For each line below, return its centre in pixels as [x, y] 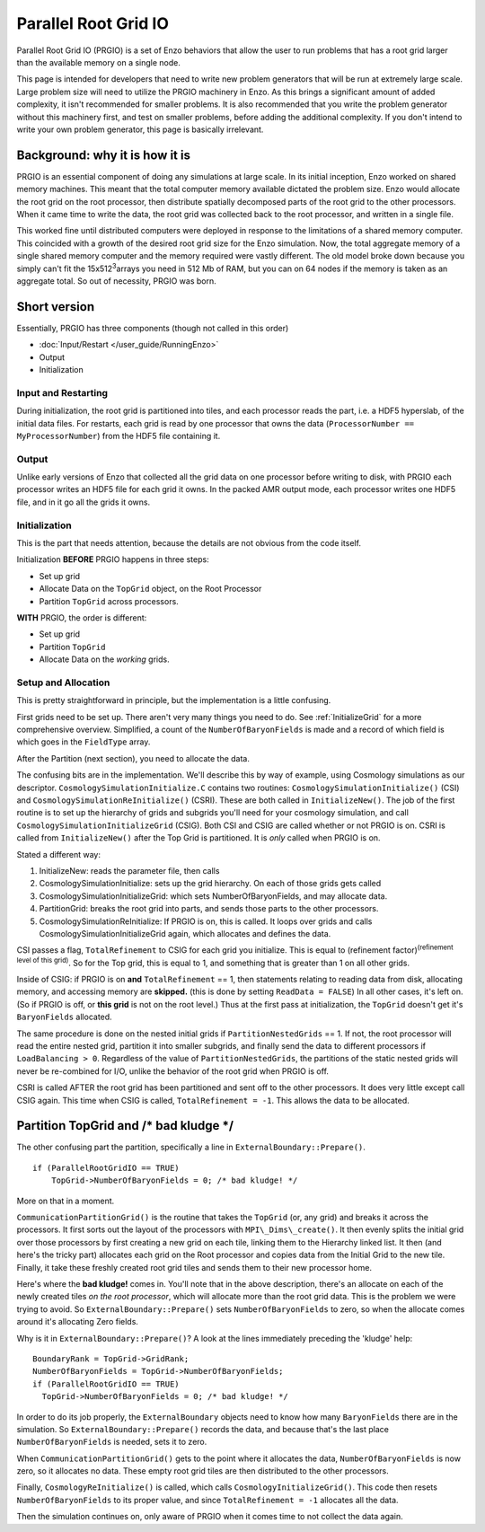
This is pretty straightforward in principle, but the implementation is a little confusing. [174, 700]
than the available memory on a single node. [99, 62]
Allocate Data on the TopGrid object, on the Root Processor [150, 589]
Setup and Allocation [63, 682]
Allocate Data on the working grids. [104, 659]
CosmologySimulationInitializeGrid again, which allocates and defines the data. [185, 933]
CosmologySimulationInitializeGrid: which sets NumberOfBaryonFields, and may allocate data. [213, 896]
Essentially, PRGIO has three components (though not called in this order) [153, 328]
